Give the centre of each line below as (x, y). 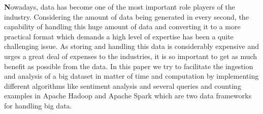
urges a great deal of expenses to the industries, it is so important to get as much (131, 56)
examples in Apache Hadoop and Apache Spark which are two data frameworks (128, 96)
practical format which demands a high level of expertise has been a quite (119, 36)
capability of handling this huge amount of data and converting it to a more (122, 26)
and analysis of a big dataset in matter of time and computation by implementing (131, 76)
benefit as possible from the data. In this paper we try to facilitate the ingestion (129, 66)
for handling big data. (38, 105)
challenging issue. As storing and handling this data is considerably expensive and (132, 46)
